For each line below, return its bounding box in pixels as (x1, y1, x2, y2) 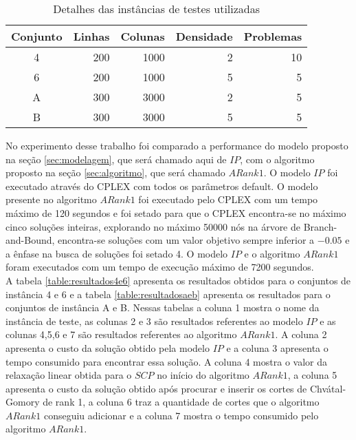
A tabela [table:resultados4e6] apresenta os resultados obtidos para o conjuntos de (5, 273, 351, 287)
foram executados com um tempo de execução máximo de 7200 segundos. (5, 260, 314, 274)
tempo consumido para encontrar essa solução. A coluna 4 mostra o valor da (5, 354, 327, 368)
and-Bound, (5, 233, 55, 247)
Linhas (73, 28, 110, 44)
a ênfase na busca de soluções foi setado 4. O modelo (5, 246, 228, 260)
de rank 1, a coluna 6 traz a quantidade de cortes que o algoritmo (43, 395, 320, 409)
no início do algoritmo (157, 368, 249, 382)
